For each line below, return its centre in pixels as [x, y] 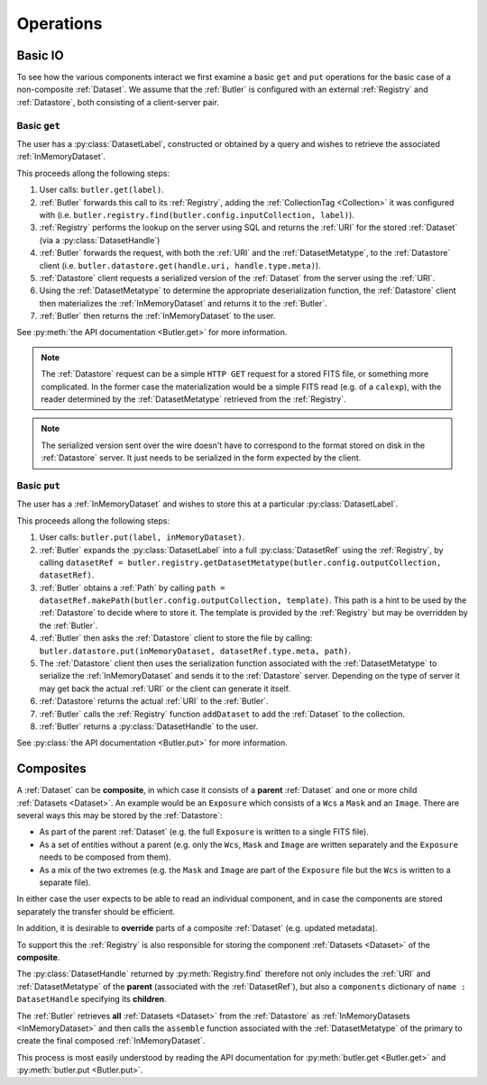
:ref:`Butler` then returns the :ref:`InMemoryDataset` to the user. [157, 316]
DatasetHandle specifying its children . [92, 999]
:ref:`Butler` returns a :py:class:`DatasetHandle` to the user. [149, 726]
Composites [51, 769]
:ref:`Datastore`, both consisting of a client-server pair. [118, 102]
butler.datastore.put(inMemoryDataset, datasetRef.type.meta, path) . [195, 651]
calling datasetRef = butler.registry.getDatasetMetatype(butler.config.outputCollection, [240, 562]
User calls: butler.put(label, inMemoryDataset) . [142, 537]
